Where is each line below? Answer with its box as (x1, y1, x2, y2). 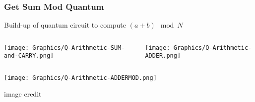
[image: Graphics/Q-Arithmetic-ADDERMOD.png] (4, 74, 157, 82)
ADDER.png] (145, 52, 181, 60)
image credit (4, 88, 42, 99)
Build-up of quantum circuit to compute (4, 20, 127, 30)
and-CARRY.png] (4, 52, 54, 60)
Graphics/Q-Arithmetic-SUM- (32, 44, 125, 51)
